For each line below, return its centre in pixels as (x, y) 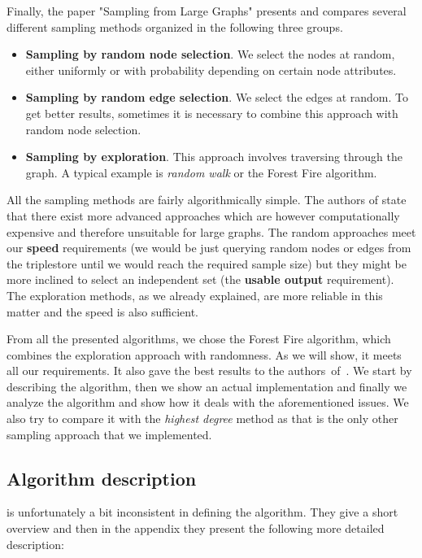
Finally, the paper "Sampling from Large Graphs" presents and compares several (207, 11)
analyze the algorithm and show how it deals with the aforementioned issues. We (208, 402)
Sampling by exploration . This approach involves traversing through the (214, 157)
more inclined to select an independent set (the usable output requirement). (200, 279)
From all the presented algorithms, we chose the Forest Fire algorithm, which (199, 339)
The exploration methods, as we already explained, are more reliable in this (195, 295)
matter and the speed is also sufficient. (102, 311)
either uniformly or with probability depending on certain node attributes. (211, 70)
